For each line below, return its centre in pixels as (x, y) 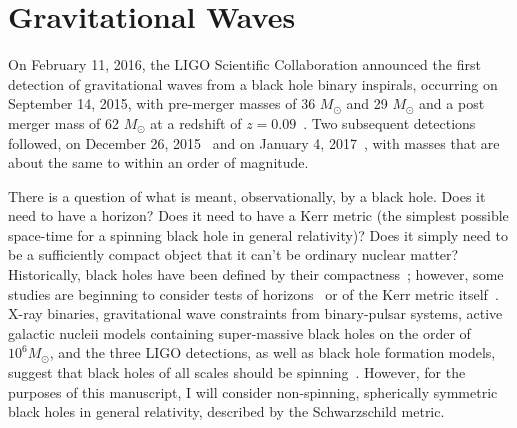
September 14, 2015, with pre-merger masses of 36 (162, 103)
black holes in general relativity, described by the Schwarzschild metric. (226, 411)
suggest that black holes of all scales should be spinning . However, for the (237, 372)
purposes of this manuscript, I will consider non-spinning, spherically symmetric (253, 391)
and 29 (367, 103)
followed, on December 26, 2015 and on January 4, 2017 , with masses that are (254, 142)
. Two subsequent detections (389, 122)
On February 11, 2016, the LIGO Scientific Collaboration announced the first (244, 64)
